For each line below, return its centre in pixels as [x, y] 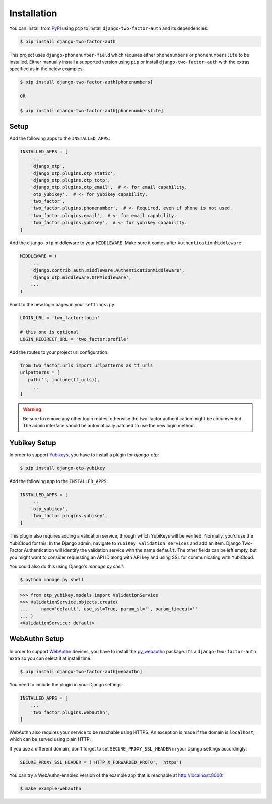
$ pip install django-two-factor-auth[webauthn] [81, 672]
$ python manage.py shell [52, 580]
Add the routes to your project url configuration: [59, 352]
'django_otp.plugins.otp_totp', [71, 180]
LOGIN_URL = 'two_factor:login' [60, 318]
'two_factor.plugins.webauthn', [71, 712]
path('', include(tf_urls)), [64, 380]
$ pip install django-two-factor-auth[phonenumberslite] [92, 110]
